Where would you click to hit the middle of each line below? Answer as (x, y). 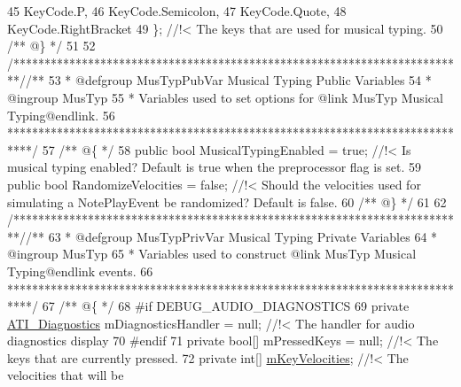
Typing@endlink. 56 (61, 115)
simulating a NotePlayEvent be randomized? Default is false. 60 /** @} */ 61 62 (227, 201)
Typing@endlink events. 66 (80, 271)
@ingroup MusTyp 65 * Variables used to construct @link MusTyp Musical (212, 254)
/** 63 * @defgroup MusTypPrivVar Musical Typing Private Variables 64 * (232, 236)
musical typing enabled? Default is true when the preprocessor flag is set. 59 (215, 167)
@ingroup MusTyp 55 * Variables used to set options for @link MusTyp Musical (225, 97)
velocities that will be (66, 375)
